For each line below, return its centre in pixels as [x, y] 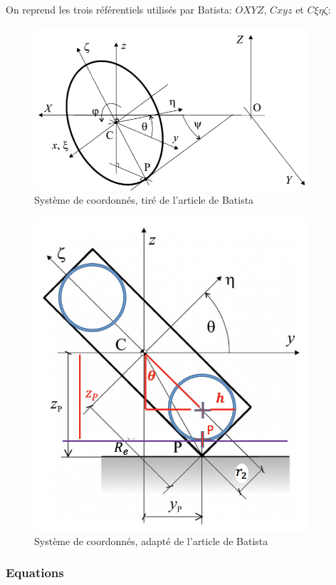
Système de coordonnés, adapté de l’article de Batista [151, 540]
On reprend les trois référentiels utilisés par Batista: [119, 9]
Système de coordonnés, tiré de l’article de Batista [144, 200]
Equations [35, 573]
